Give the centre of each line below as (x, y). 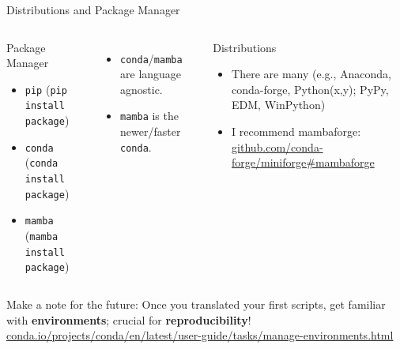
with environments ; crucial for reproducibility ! (129, 319)
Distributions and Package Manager (93, 9)
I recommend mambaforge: (296, 131)
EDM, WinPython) (279, 105)
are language (151, 74)
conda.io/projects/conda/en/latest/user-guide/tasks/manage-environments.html (200, 335)
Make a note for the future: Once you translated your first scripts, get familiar (196, 304)
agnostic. (142, 89)
